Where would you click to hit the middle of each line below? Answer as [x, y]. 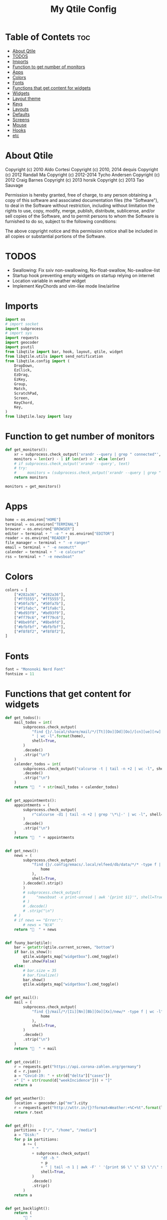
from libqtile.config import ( [38, 361]
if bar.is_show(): [33, 952]
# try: [21, 468]
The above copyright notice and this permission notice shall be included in [81, 231]
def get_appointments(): [31, 800]
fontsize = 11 [20, 674]
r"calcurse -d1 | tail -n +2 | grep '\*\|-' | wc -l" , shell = [97, 814]
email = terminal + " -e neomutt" [41, 548]
